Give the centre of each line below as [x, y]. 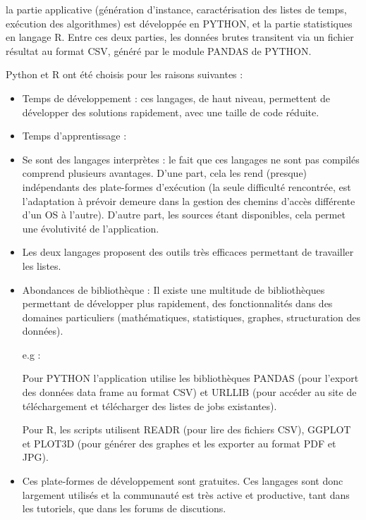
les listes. [42, 265]
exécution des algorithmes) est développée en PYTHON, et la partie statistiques [179, 23]
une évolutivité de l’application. [91, 228]
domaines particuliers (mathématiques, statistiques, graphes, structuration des [191, 317]
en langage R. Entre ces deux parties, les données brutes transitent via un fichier [180, 37]
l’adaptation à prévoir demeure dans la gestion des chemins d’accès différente [189, 200]
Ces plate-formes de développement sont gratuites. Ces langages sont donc [183, 481]
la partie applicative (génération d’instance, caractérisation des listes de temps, [176, 9]
